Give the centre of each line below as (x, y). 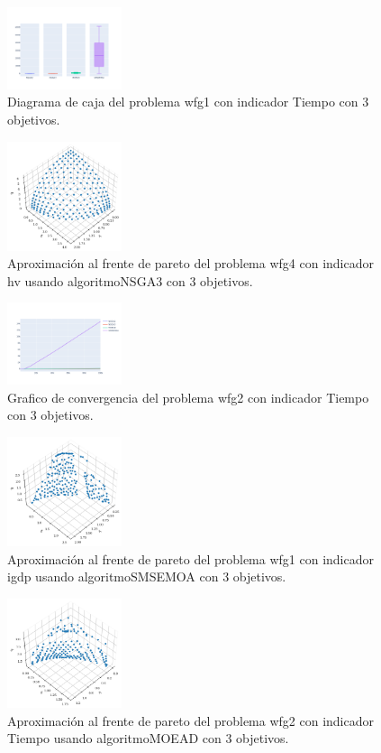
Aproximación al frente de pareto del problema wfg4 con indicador (190, 263)
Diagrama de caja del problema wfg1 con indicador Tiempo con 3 (188, 102)
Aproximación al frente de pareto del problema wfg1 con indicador (190, 558)
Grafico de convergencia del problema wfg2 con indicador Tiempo (188, 397)
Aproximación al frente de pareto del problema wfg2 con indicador (190, 720)
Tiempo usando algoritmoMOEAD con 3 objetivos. (148, 738)
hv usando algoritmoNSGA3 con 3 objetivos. (130, 280)
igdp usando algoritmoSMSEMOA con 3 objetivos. (147, 576)
